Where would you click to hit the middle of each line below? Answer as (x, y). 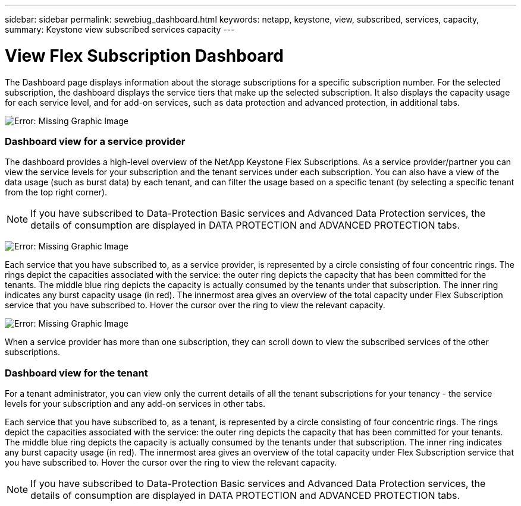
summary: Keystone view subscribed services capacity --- (120, 29)
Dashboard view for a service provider (95, 141)
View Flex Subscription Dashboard (144, 56)
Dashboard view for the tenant (76, 373)
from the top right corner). (56, 192)
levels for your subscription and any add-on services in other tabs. (135, 404)
